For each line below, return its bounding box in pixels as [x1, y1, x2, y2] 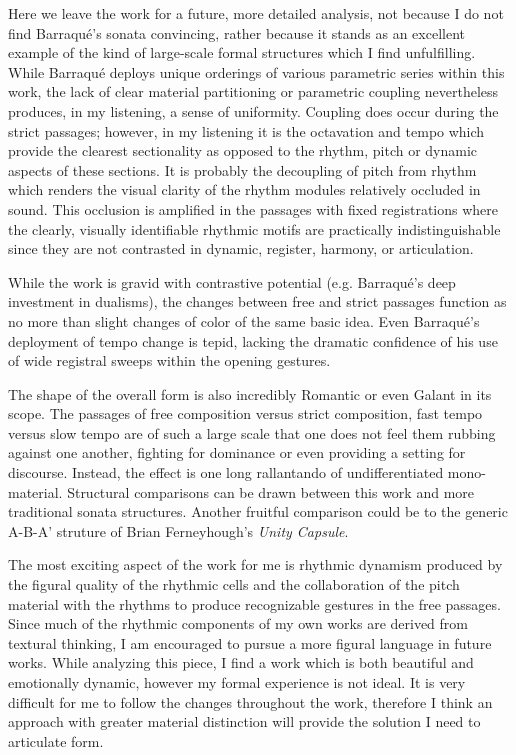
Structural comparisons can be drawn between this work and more [67, 481, 475, 502]
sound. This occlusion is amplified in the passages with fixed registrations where [8, 198, 499, 219]
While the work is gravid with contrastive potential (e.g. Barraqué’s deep [8, 271, 456, 292]
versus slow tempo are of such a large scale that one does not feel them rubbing [8, 422, 496, 443]
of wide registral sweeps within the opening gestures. [8, 350, 331, 371]
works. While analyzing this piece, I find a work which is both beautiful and [8, 652, 474, 673]
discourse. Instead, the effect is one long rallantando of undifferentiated [8, 462, 444, 483]
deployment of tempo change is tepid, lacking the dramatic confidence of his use [8, 330, 498, 351]
